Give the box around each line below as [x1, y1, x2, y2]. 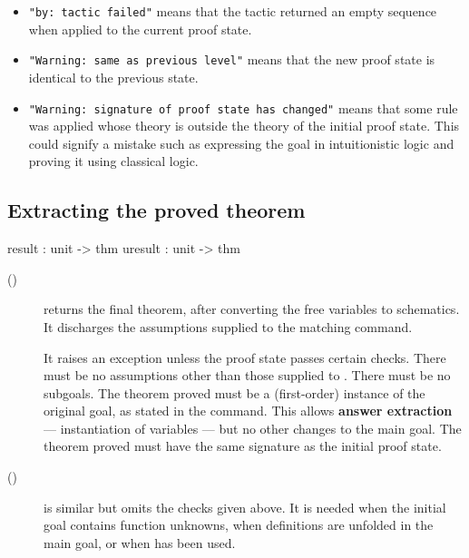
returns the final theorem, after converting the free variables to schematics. [44, 299, 460, 318]
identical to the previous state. [28, 67, 199, 86]
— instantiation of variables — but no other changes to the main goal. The [44, 418, 462, 437]
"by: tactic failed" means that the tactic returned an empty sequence [28, 2, 437, 20]
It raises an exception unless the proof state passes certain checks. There [44, 348, 446, 367]
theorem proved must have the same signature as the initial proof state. [44, 436, 442, 455]
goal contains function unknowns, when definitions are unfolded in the [44, 515, 434, 534]
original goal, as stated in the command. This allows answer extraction [44, 401, 453, 420]
